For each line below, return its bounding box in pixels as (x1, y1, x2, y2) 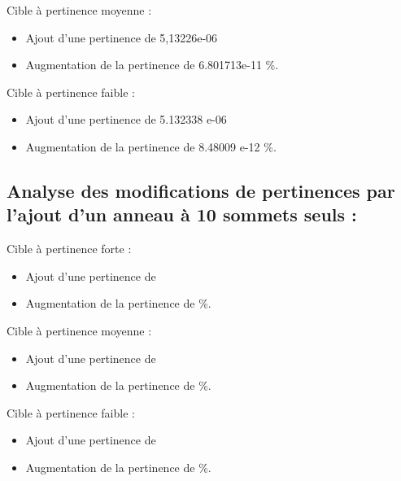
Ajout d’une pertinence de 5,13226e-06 (25, 28, 218, 46)
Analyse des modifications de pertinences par (7, 177, 395, 203)
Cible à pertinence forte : (7, 240, 132, 257)
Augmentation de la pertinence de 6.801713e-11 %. (25, 56, 279, 73)
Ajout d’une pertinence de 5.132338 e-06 (25, 111, 227, 128)
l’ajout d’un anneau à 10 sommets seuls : (7, 202, 357, 227)
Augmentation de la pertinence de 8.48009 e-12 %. (25, 138, 277, 155)
